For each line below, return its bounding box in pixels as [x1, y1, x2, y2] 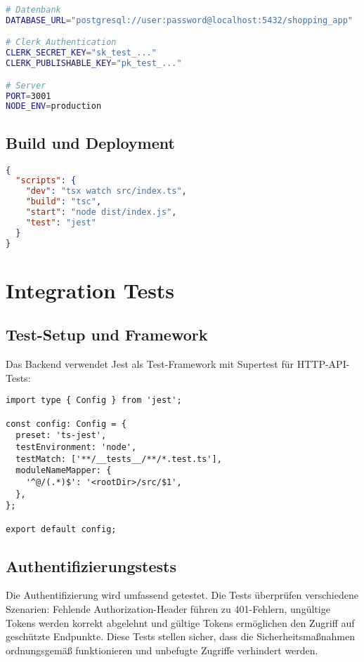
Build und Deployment [6, 131, 175, 153]
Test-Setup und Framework [6, 324, 208, 345]
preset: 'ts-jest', [15, 430, 107, 441]
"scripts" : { [15, 176, 77, 186]
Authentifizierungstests [6, 555, 176, 576]
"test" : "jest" [25, 217, 96, 227]
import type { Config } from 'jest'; [6, 395, 182, 406]
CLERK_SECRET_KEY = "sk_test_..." [6, 48, 157, 58]
